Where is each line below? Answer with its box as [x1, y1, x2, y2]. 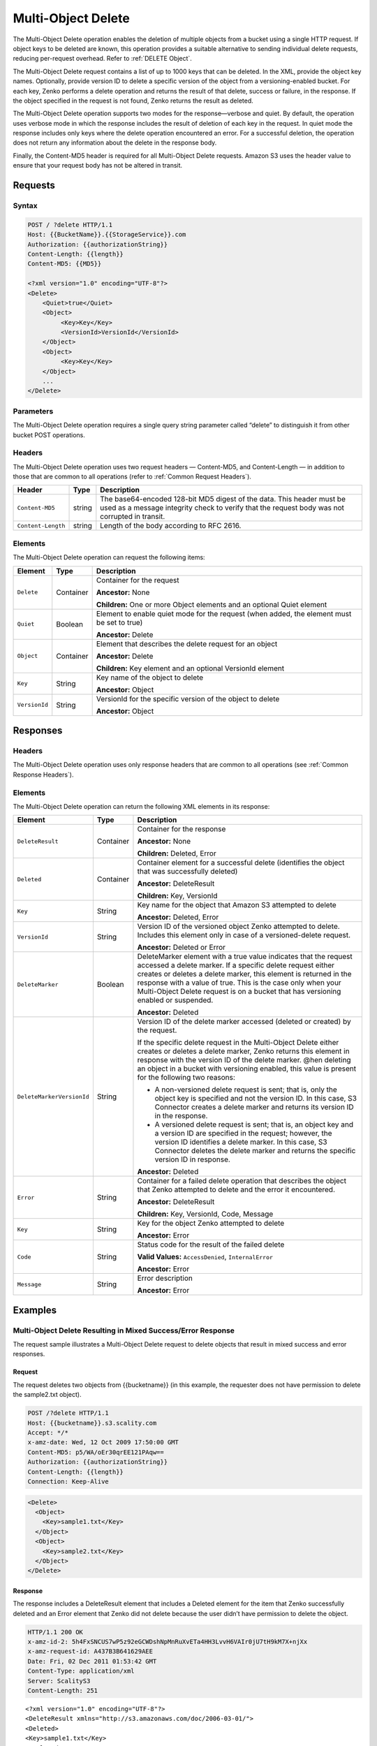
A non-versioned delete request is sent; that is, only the [154, 1085, 338, 1094]
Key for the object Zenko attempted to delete [137, 1219, 285, 1228]
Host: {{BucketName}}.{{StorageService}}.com [27, 230, 186, 239]
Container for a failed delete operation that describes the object [137, 1176, 347, 1186]
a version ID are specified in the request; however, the [154, 1129, 332, 1138]
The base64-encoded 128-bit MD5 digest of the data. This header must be [100, 494, 346, 504]
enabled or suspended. [137, 995, 214, 1005]
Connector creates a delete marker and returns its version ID [154, 1102, 354, 1112]
